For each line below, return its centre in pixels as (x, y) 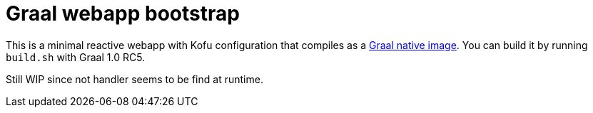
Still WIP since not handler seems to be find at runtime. (135, 79)
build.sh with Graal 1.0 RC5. (76, 57)
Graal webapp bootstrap (123, 14)
